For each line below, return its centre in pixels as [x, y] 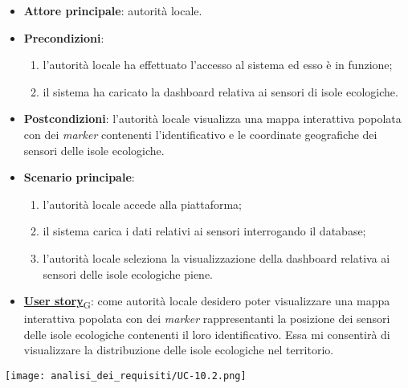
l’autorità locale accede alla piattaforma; [143, 204]
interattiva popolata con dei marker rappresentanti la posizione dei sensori [207, 319]
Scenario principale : [79, 177]
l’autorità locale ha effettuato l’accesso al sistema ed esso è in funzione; [218, 65]
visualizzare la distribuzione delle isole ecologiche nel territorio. [179, 350]
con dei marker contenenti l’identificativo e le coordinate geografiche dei [200, 134]
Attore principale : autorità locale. [113, 10]
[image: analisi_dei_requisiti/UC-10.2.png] [126, 376]
